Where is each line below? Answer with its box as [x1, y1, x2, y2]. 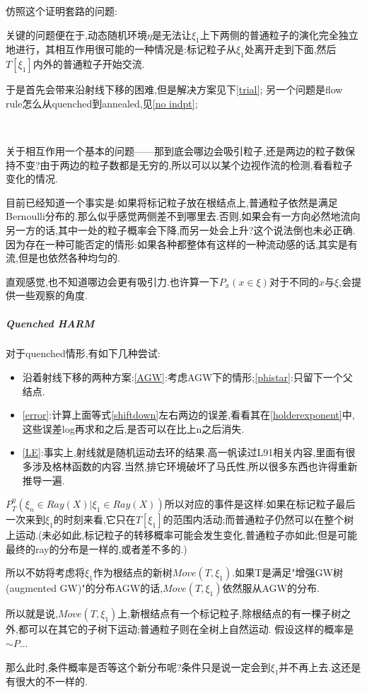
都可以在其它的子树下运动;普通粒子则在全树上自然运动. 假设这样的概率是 [18, 622, 354, 636]
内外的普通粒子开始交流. [33, 57, 145, 71]
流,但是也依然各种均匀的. [6, 250, 120, 265]
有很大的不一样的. [6, 674, 88, 689]
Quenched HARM [6, 315, 95, 330]
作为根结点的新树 [93, 565, 173, 580]
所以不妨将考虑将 [6, 565, 85, 580]
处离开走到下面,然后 [244, 42, 337, 57]
